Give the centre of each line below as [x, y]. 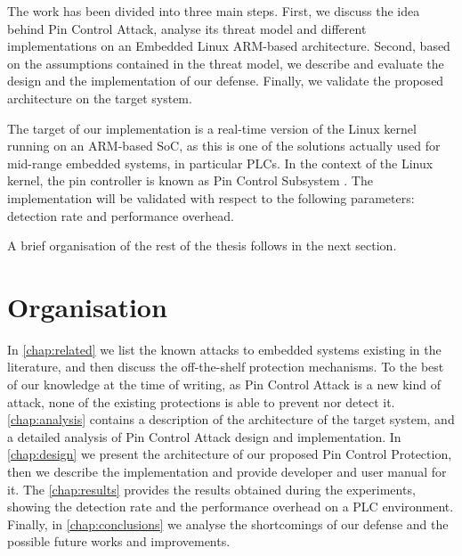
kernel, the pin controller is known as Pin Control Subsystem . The [190, 180]
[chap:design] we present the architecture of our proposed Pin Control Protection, [230, 454]
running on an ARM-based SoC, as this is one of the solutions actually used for [224, 146]
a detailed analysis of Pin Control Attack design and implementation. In [204, 436]
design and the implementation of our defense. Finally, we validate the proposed [226, 81]
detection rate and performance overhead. [121, 215]
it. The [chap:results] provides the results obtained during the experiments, [211, 489]
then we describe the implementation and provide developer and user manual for [227, 471]
